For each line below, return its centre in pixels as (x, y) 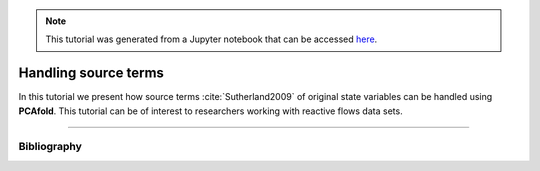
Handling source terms (91, 73)
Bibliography (50, 147)
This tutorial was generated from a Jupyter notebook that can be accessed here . (211, 39)
